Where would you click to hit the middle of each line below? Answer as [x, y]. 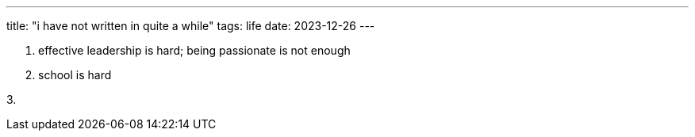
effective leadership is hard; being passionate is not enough [194, 50]
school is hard [75, 75]
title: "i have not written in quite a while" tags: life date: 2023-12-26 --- [191, 26]
